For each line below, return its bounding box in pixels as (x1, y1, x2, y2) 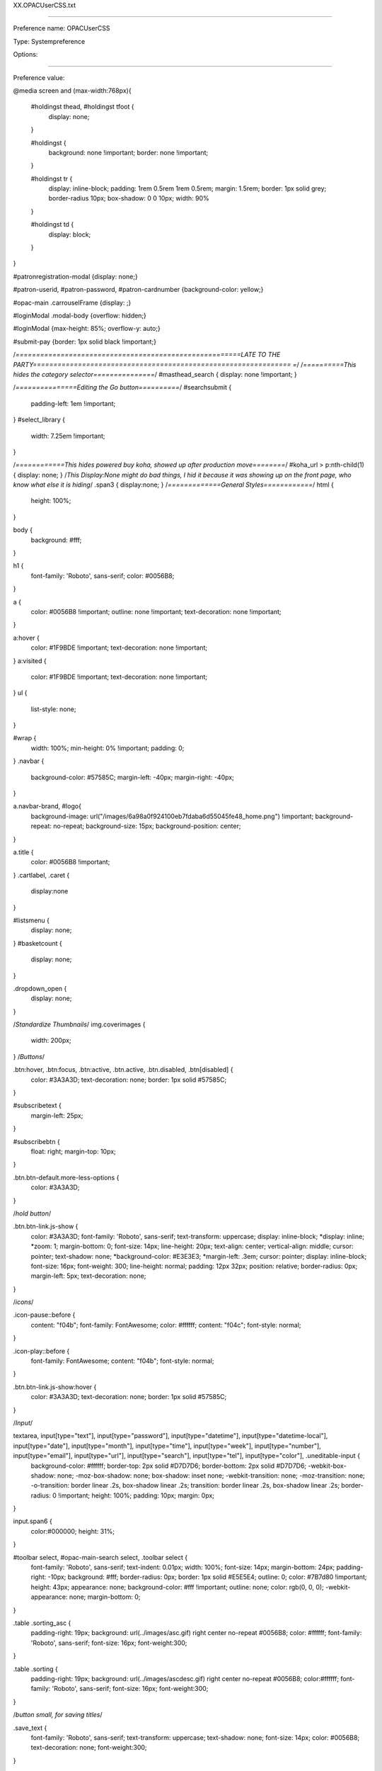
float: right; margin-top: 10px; (30, 1147, 116, 1155)
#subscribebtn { (13, 1137, 60, 1145)
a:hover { (13, 633, 40, 642)
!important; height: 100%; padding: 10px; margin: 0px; (57, 1491, 215, 1500)
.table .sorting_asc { (13, 1619, 71, 1627)
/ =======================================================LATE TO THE (13, 351, 281, 359)
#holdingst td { (30, 220, 74, 229)
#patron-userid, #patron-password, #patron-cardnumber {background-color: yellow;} (13, 285, 264, 294)
